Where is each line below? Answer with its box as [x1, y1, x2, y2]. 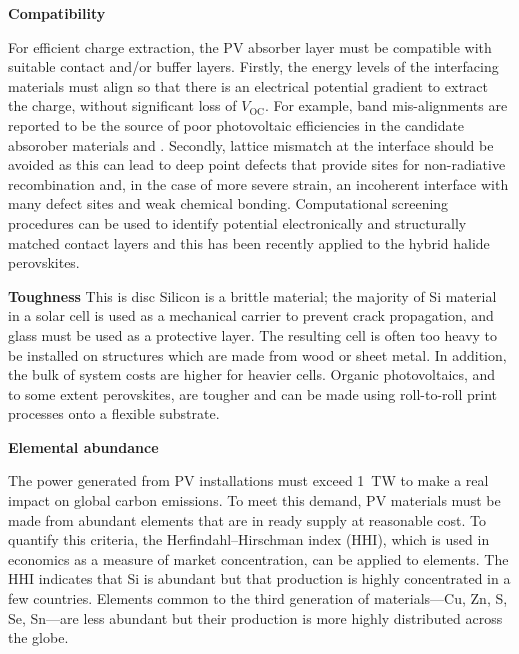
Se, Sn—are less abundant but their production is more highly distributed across [8, 607, 503, 628]
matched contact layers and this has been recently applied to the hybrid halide [8, 232, 490, 253]
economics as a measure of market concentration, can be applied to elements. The [8, 548, 509, 569]
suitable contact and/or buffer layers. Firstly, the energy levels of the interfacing [8, 56, 499, 77]
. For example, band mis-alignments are [264, 95, 508, 116]
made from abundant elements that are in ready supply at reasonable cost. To [8, 509, 487, 530]
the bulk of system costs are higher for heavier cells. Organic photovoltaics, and [8, 364, 496, 385]
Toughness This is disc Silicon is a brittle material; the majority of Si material [8, 285, 497, 306]
